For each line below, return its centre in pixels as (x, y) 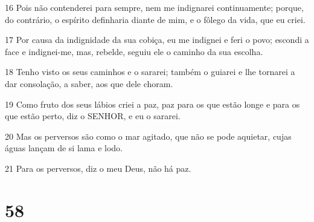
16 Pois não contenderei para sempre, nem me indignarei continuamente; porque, (154, 7)
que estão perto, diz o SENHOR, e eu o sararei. (93, 116)
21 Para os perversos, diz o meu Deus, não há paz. (98, 168)
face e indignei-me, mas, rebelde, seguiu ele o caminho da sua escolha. (134, 51)
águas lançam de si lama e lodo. (64, 148)
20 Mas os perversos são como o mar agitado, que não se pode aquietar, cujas (148, 136)
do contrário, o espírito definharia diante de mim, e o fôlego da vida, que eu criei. (155, 19)
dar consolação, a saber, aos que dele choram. (89, 83)
